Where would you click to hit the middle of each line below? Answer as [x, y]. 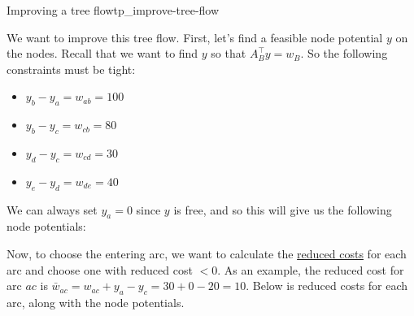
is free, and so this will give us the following [283, 209]
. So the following [344, 53]
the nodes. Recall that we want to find [102, 53]
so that [229, 53]
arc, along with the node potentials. [96, 302]
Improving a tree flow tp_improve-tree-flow [113, 10]
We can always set [52, 209]
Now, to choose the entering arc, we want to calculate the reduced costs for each [207, 253]
